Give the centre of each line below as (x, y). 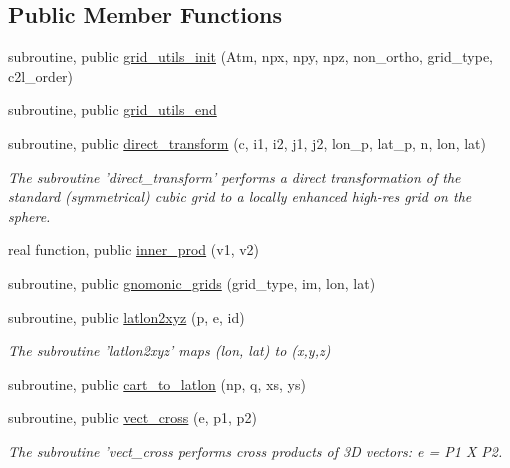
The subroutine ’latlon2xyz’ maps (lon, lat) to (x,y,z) (169, 350)
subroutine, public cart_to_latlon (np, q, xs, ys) (157, 383)
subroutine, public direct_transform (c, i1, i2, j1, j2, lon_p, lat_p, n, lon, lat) (247, 142)
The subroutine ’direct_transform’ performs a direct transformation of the (234, 176)
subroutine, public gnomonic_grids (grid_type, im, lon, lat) (192, 282)
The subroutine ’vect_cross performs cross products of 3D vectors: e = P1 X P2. (255, 450)
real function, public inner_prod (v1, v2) (134, 249)
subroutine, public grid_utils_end (112, 109)
